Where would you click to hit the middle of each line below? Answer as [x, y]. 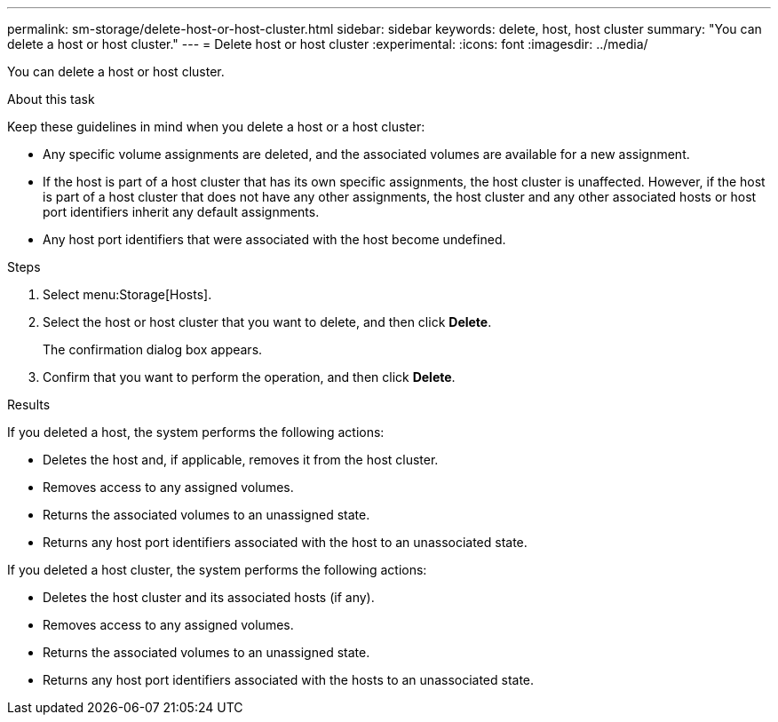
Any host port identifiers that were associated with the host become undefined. [274, 239]
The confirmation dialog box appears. [153, 349]
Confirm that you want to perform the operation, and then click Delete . [249, 377]
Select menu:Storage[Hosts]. [127, 294]
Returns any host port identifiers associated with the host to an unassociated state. [285, 542]
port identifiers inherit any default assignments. [181, 212]
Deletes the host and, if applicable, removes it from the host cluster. [241, 460]
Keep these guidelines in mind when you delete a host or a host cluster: [216, 127]
